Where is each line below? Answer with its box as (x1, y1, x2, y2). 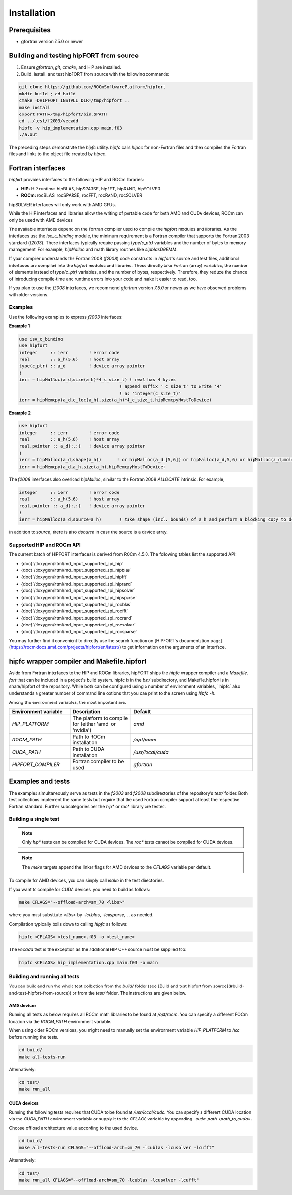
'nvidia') (73, 727, 91, 734)
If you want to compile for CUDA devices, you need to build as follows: (9, 887, 150, 892)
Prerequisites (9, 26, 51, 34)
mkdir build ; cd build (19, 91, 76, 96)
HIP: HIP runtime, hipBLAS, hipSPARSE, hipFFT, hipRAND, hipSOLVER (21, 186, 161, 191)
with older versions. (9, 292, 49, 298)
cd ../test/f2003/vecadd (19, 118, 79, 124)
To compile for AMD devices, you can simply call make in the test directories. (9, 877, 164, 883)
